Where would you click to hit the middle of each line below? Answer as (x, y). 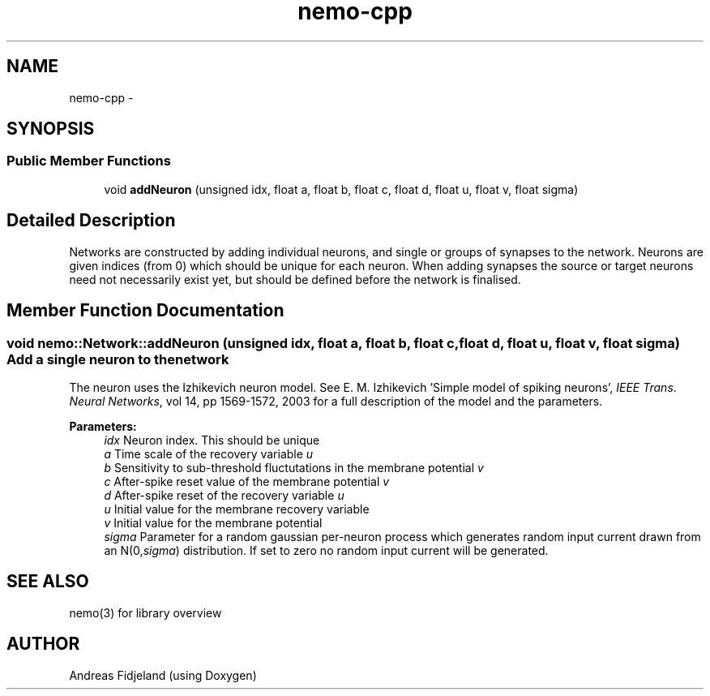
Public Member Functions (89, 161)
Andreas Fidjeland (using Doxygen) (163, 675)
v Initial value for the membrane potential (213, 522)
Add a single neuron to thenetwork (118, 359)
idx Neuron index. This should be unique (212, 440)
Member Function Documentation (145, 311)
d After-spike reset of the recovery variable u (224, 495)
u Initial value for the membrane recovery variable (237, 509)
